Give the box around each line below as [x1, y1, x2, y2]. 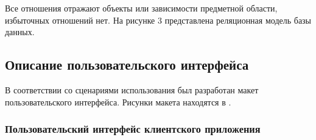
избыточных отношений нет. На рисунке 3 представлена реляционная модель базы [5, 13, 312, 26]
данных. [5, 25, 35, 38]
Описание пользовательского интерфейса [5, 55, 249, 74]
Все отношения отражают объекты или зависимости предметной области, [5, 2, 278, 14]
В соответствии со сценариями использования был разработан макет [5, 83, 259, 96]
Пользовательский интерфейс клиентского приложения [5, 121, 261, 136]
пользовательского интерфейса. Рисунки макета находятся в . [5, 95, 231, 108]
